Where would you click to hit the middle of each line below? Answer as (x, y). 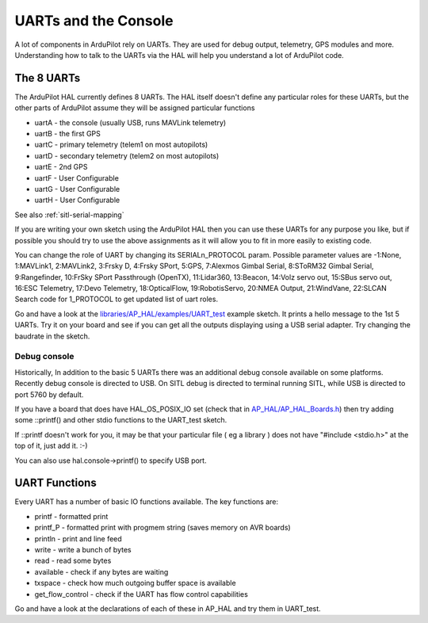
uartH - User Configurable (77, 200)
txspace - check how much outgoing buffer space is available (136, 583)
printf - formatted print (71, 516)
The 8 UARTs (48, 78)
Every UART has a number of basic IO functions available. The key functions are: (147, 502)
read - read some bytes (73, 561)
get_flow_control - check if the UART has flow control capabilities (141, 594)
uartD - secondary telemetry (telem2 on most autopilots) (127, 155)
